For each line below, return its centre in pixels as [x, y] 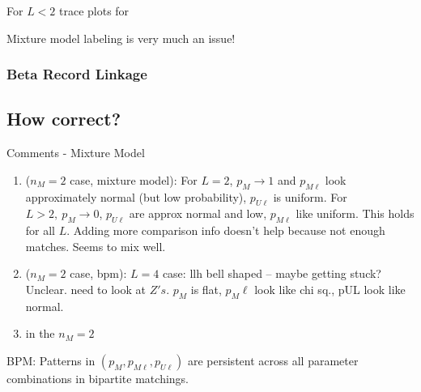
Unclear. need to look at [86, 289]
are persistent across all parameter [273, 360]
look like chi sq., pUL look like [330, 289]
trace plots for [94, 11]
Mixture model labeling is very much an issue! [121, 38]
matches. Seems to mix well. [96, 246]
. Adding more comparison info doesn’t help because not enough [226, 230]
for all [40, 230]
